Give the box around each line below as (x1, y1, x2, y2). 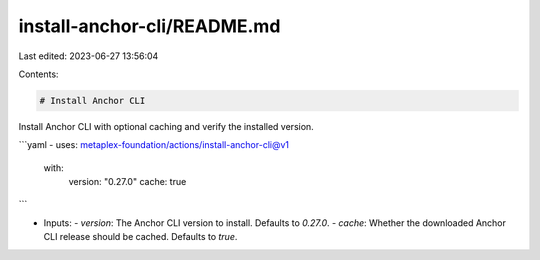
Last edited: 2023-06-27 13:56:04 (18, 50, 159, 62)
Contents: (18, 68, 59, 80)
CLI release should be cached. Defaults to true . (43, 231, 238, 243)
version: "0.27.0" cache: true (68, 176, 187, 188)
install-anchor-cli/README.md (18, 15, 281, 37)
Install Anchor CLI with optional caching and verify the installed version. (18, 120, 314, 132)
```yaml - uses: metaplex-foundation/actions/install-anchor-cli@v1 (18, 139, 290, 151)
